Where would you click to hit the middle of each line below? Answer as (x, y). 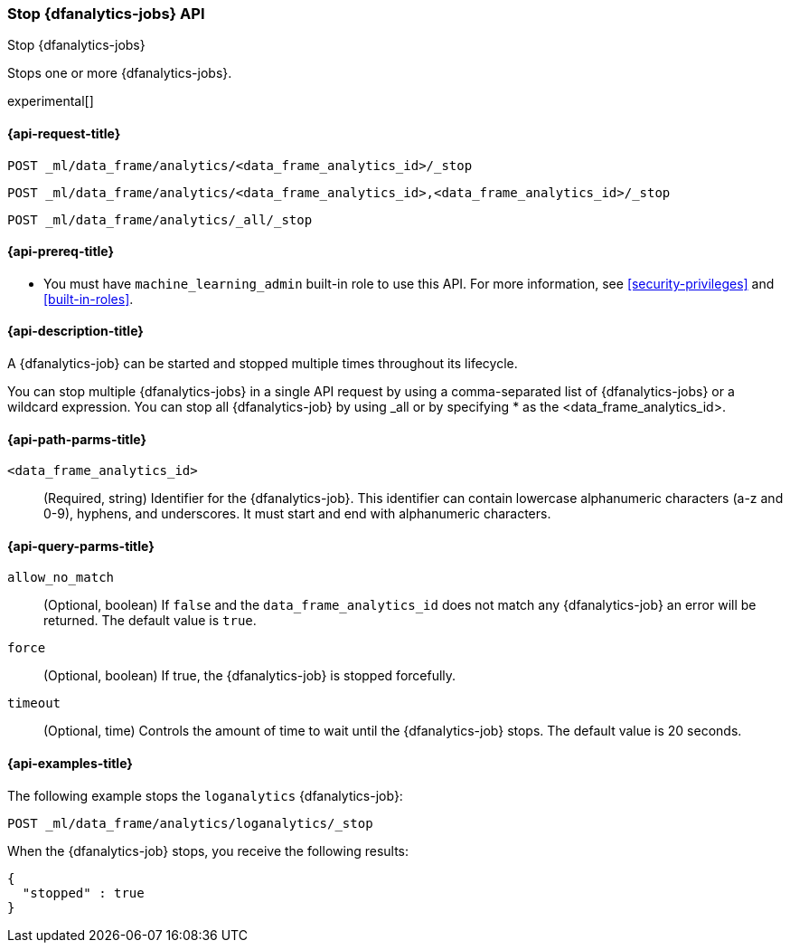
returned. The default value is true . (150, 621)
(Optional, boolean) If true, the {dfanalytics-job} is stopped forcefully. (250, 676)
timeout (34, 703)
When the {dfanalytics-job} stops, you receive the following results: (208, 850)
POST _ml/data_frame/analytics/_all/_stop (160, 219)
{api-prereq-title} (61, 252)
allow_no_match (61, 578)
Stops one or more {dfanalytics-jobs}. (120, 73)
